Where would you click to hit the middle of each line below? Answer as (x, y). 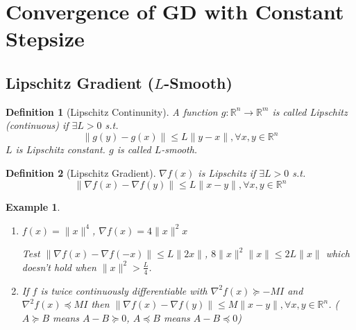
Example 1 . (33, 207)
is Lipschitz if (227, 173)
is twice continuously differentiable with (124, 290)
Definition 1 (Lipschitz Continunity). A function (112, 111)
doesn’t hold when (59, 267)
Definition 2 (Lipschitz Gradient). (81, 173)
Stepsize (45, 38)
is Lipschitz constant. (60, 149)
